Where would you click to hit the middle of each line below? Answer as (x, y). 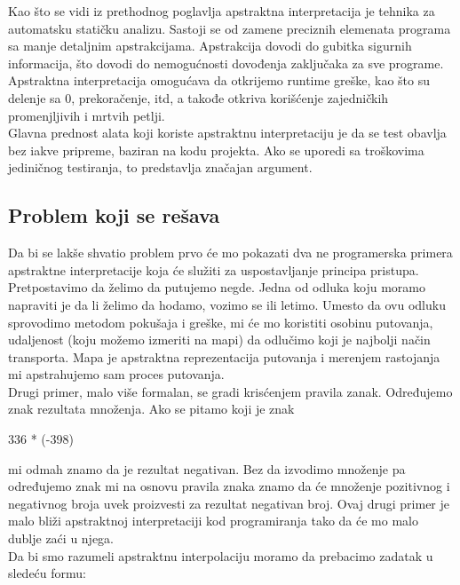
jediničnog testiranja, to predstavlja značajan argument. (160, 167)
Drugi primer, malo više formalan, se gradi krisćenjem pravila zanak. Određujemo (230, 391)
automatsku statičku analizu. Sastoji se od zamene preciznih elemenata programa (230, 28)
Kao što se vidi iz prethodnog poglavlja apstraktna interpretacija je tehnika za (222, 11)
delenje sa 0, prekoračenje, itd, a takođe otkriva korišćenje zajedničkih (198, 97)
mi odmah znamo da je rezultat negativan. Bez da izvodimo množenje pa (207, 468)
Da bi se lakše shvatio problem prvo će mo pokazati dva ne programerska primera (230, 253)
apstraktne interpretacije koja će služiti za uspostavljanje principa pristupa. (214, 269)
